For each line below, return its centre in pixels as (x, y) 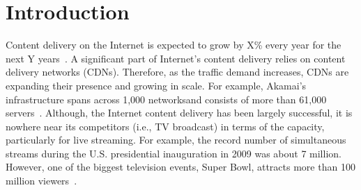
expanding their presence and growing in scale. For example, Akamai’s (156, 85)
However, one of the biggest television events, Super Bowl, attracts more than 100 (180, 167)
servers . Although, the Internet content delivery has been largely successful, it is (179, 113)
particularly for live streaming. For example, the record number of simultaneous (176, 140)
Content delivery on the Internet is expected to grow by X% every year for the (174, 45)
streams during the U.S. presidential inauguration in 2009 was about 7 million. (174, 153)
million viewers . (41, 181)
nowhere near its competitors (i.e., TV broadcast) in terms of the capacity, (165, 126)
